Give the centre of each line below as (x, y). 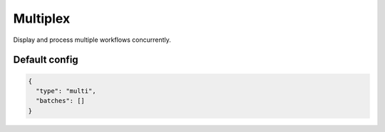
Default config (46, 60)
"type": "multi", (66, 91)
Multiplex (42, 18)
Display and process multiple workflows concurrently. (92, 40)
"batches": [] (61, 101)
